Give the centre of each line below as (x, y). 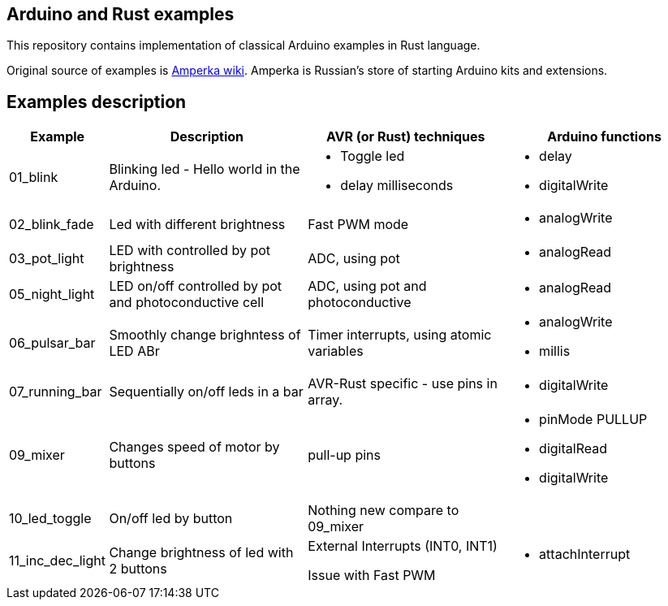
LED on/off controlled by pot (196, 286)
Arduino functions (604, 137)
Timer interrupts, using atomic (400, 335)
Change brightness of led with (201, 553)
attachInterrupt (585, 554)
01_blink (34, 177)
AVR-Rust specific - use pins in (403, 384)
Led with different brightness (197, 225)
